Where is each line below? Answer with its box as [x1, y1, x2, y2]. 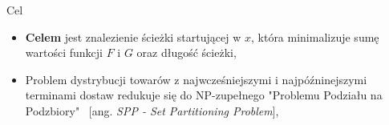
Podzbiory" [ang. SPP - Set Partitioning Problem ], [25, 102, 279, 119]
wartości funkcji [25, 44, 103, 61]
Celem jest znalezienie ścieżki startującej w [25, 28, 241, 45]
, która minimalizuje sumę [250, 28, 379, 45]
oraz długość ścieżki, [136, 44, 237, 61]
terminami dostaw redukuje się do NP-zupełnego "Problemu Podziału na [25, 87, 383, 103]
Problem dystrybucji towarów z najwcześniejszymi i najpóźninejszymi [25, 71, 367, 87]
